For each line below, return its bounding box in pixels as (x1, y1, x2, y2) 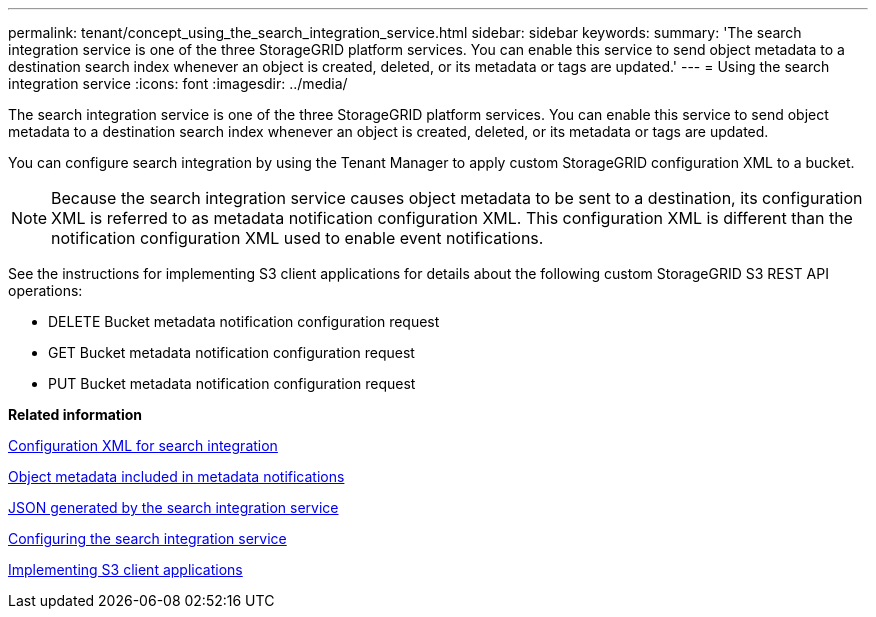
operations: (8, 282, 83, 299)
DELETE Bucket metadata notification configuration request (48, 313, 440, 330)
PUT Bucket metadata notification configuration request (48, 375, 416, 392)
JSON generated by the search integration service (8, 499, 339, 516)
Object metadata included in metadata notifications (8, 468, 345, 485)
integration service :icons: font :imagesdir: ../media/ (8, 75, 348, 92)
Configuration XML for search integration (8, 437, 278, 454)
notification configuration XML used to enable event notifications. (51, 228, 544, 248)
